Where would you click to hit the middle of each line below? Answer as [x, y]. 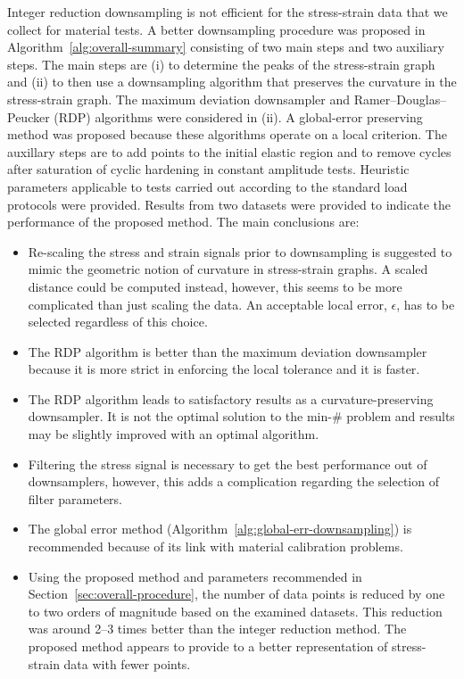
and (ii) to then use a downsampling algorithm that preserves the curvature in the [232, 82]
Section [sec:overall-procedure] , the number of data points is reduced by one [236, 594]
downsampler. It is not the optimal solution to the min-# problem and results [241, 416]
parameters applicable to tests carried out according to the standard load [207, 186]
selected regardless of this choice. [118, 322]
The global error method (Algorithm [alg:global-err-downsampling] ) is [220, 529]
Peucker [29, 116]
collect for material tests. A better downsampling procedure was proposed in [216, 29]
